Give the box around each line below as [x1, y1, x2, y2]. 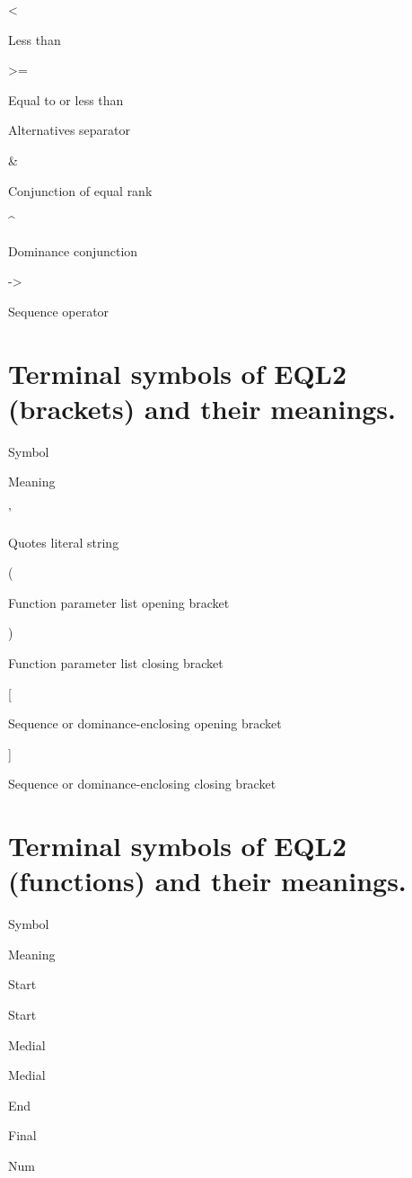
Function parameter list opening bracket [8, 593, 230, 611]
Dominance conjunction [8, 241, 138, 260]
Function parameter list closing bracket [8, 654, 224, 672]
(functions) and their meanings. [8, 862, 407, 899]
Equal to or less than [8, 90, 124, 109]
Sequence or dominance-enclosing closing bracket [8, 774, 276, 793]
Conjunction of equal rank [8, 181, 153, 200]
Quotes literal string [8, 532, 119, 551]
